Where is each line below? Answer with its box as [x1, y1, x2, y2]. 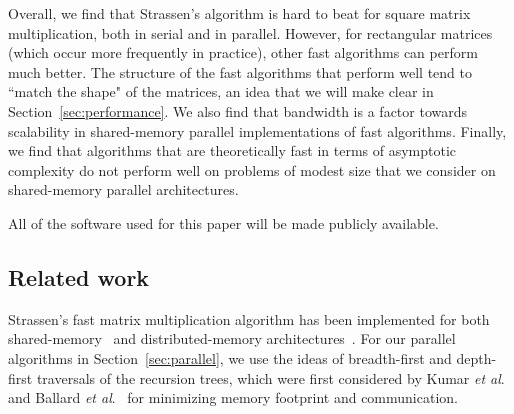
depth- [456, 347, 497, 368]
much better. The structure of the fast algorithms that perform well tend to [8, 61, 473, 82]
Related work [8, 261, 150, 292]
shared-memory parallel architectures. [8, 179, 239, 200]
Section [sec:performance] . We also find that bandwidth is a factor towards [8, 100, 467, 121]
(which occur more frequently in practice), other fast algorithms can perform [8, 42, 478, 63]
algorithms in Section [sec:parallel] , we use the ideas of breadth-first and [8, 347, 452, 368]
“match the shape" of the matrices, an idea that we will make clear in [8, 81, 434, 102]
